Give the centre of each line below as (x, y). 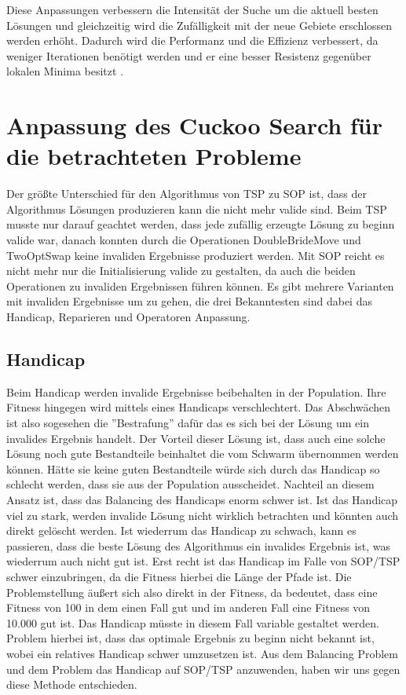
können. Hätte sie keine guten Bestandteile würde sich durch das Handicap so (193, 468)
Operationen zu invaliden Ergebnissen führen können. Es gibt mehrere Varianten (200, 285)
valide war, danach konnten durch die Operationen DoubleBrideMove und (184, 240)
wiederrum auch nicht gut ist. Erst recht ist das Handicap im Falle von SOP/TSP (203, 561)
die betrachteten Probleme (154, 156)
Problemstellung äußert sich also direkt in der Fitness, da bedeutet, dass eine (192, 592)
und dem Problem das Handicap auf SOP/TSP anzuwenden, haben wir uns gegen (203, 669)
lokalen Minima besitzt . (65, 71)
